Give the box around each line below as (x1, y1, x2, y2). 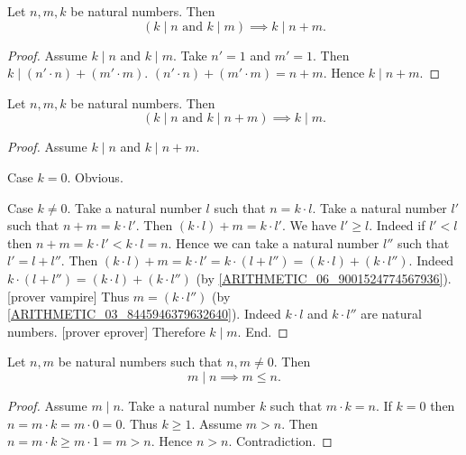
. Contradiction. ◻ (228, 432, 333, 450)
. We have (281, 216, 337, 235)
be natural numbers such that (58, 352, 223, 371)
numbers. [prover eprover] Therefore (7, 321, 206, 340)
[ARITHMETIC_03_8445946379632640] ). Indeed (7, 304, 281, 323)
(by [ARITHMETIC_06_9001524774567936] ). (196, 268, 452, 287)
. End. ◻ (237, 321, 288, 340)
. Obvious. (67, 167, 123, 186)
